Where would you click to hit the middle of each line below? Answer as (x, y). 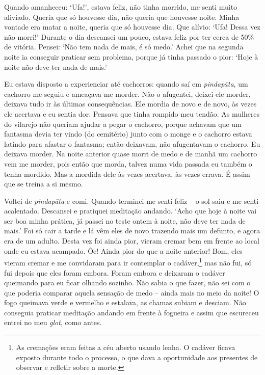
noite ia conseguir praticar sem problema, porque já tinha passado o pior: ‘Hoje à (131, 56)
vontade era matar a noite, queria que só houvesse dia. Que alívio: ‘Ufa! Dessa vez (132, 27)
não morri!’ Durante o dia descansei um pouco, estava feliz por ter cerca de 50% (129, 36)
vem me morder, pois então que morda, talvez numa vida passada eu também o (128, 163)
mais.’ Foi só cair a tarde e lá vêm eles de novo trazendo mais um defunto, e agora (132, 231)
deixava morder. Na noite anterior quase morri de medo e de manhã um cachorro (131, 154)
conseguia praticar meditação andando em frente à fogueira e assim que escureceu (131, 312)
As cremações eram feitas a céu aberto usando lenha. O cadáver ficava (126, 347)
